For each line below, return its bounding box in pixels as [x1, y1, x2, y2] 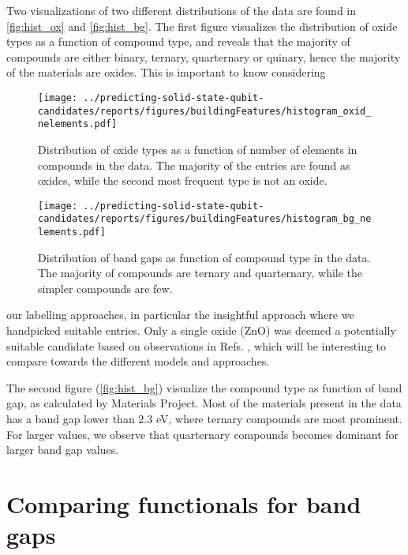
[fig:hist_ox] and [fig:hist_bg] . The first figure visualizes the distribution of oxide [6, 17, 398, 34]
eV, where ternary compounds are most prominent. [155, 411, 402, 427]
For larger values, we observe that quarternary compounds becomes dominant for [6, 426, 399, 442]
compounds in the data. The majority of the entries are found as [38, 156, 350, 173]
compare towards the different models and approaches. [6, 353, 270, 369]
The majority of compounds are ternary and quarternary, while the [38, 264, 363, 281]
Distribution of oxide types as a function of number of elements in [38, 141, 357, 157]
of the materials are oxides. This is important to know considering [6, 64, 326, 81]
